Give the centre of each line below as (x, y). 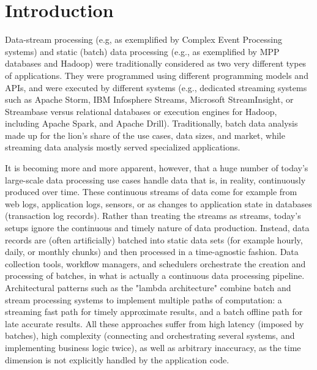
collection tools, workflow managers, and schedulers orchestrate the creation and (155, 263)
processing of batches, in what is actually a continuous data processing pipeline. (155, 276)
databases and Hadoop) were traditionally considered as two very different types (156, 63)
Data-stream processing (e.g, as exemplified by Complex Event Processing (144, 39)
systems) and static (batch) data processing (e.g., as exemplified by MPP (142, 51)
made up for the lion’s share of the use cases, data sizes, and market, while (145, 135)
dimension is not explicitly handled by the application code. (117, 359)
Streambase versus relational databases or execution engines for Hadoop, (141, 111)
